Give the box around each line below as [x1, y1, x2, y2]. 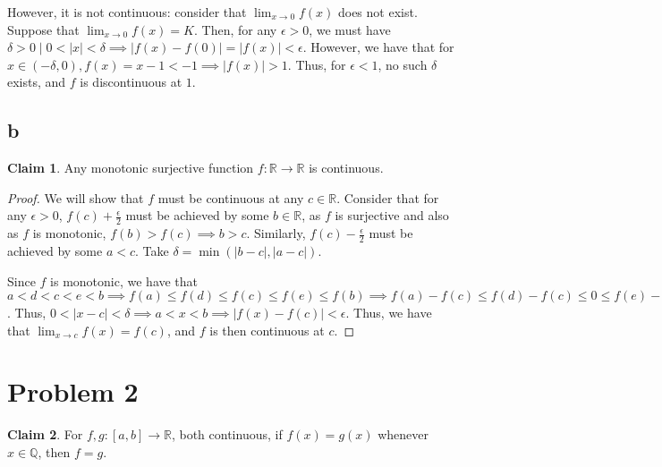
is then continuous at [209, 320, 325, 339]
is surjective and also [335, 206, 449, 225]
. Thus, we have [345, 303, 432, 322]
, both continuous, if [171, 425, 283, 444]
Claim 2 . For [7, 425, 83, 444]
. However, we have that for [302, 38, 454, 56]
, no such [378, 55, 428, 73]
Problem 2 [7, 373, 139, 410]
